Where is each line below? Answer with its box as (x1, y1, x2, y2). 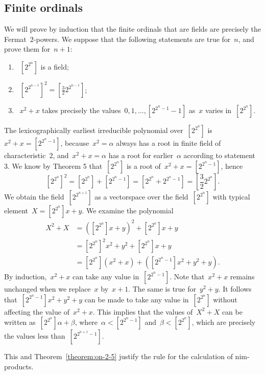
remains (230, 271, 255, 282)
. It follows (218, 283, 252, 294)
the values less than (4, 330, 65, 341)
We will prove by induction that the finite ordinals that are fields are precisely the (4, 24, 261, 34)
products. (4, 361, 34, 371)
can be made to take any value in (84, 294, 189, 304)
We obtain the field (4, 191, 64, 202)
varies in (205, 105, 232, 116)
